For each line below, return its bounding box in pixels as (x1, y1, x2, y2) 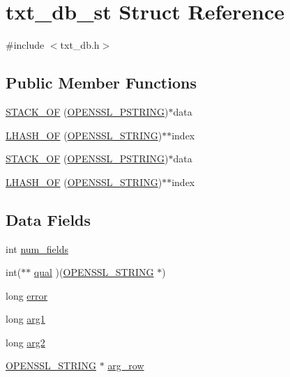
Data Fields (6, 208, 91, 230)
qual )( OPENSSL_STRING (33, 265, 154, 279)
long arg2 (6, 334, 45, 349)
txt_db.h (60, 38, 100, 52)
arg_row (107, 358, 144, 373)
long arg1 (6, 311, 45, 326)
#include (6, 38, 45, 52)
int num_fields (6, 241, 68, 256)
